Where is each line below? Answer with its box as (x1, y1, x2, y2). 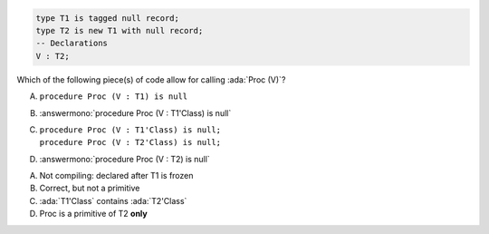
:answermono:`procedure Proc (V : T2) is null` (39, 153, 210, 164)
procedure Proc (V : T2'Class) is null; (39, 137, 222, 148)
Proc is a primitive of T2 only (39, 209, 149, 219)
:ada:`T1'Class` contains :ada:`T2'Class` (39, 195, 187, 206)
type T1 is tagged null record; (35, 13, 180, 23)
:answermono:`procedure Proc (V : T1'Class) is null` (39, 107, 232, 118)
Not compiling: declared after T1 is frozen (39, 171, 194, 181)
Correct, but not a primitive (39, 182, 140, 194)
